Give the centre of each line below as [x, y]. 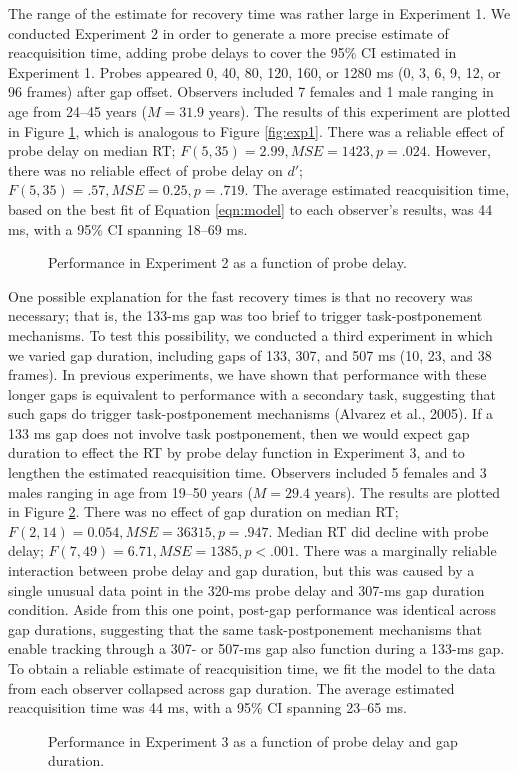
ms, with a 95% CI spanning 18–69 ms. [128, 228]
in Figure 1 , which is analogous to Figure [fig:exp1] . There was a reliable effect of [256, 130]
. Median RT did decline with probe [378, 530]
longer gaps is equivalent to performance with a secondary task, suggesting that [252, 393]
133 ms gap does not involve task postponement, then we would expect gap [239, 432]
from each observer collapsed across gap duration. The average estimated [231, 687]
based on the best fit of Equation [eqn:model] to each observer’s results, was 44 [250, 208]
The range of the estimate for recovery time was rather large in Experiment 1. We [259, 13]
